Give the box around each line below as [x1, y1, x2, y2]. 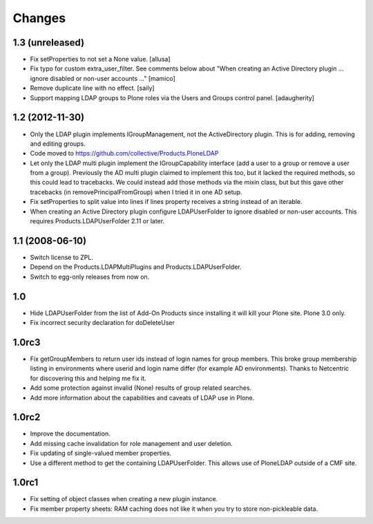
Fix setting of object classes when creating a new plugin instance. [30, 495, 218, 503]
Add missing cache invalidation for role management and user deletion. [30, 439, 233, 447]
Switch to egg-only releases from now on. [30, 272, 150, 281]
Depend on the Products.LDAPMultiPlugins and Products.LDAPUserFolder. [30, 263, 242, 271]
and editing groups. [30, 139, 86, 148]
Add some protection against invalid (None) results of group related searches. [30, 384, 252, 392]
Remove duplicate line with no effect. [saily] [30, 84, 155, 93]
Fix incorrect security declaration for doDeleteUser [30, 319, 175, 327]
